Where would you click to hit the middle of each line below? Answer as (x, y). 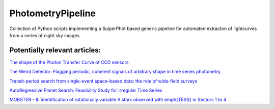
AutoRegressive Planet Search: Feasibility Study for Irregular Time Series (86, 90)
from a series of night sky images (45, 35)
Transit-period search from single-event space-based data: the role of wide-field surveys (103, 81)
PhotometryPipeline (53, 13)
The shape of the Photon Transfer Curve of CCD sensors (69, 62)
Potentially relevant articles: (55, 50)
